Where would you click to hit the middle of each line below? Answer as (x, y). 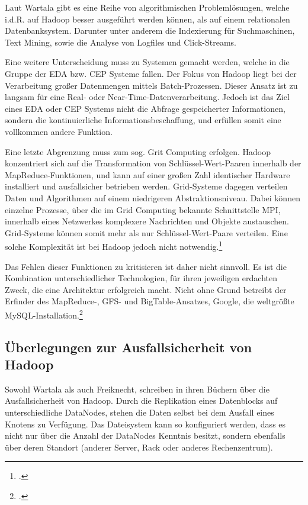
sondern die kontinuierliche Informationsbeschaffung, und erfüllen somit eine (143, 120)
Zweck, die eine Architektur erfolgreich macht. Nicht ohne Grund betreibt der (146, 289)
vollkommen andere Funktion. (59, 131)
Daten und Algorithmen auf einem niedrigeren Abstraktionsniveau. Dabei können (153, 197)
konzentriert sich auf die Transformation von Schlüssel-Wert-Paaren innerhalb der (153, 163)
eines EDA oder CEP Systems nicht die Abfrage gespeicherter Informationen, (145, 108)
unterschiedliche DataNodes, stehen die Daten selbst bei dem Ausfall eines (139, 412)
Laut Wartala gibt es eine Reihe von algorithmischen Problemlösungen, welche (147, 7)
